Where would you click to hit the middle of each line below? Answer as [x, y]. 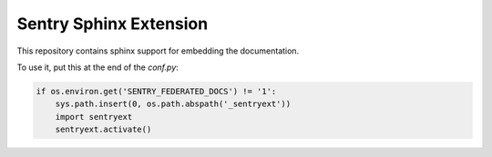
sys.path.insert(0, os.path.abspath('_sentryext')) [173, 104]
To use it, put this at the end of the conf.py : [98, 67]
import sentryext [94, 117]
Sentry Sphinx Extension [113, 24]
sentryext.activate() [103, 130]
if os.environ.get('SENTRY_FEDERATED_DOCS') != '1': [156, 91]
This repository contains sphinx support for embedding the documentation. [158, 51]
